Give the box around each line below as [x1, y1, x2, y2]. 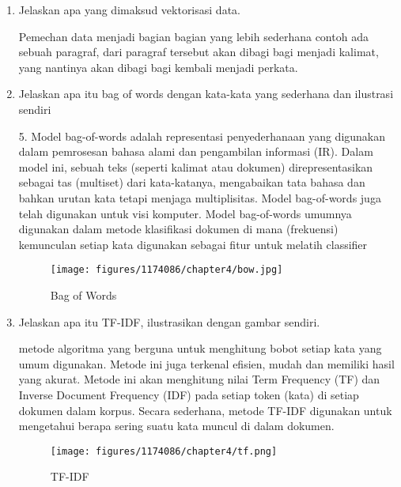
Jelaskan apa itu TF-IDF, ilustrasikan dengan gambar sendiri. [18, 313, 320, 330]
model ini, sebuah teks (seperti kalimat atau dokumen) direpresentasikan [18, 158, 373, 175]
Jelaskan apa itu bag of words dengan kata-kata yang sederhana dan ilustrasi [18, 85, 394, 102]
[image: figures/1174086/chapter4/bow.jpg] [50, 264, 283, 276]
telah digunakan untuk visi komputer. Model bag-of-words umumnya [18, 205, 352, 221]
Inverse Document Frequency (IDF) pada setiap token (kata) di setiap [18, 386, 359, 402]
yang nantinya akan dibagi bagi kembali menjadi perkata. [18, 59, 298, 75]
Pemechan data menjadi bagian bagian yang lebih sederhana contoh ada [18, 28, 369, 44]
